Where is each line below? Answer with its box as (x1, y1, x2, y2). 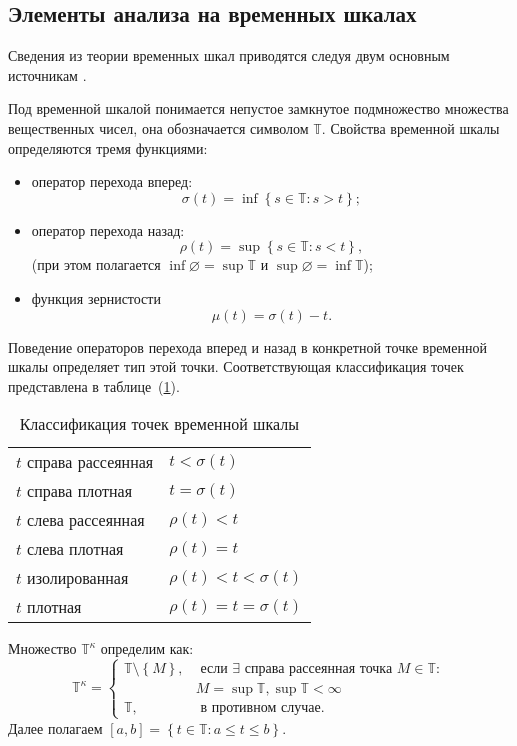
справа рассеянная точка (244, 662, 393, 677)
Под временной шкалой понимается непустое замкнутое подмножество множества (8, 98, 509, 119)
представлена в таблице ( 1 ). (8, 375, 180, 396)
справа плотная (27, 479, 132, 503)
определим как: (100, 638, 194, 659)
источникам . (8, 64, 87, 85)
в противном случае (200, 701, 321, 716)
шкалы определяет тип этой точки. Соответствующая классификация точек (8, 356, 464, 377)
